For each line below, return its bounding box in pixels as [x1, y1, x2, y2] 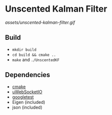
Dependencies [5, 71, 50, 79]
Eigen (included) [12, 99, 45, 105]
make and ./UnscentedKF [12, 57, 60, 63]
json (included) [12, 104, 43, 110]
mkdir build [12, 47, 37, 52]
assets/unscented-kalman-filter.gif [5, 19, 75, 25]
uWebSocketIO [12, 89, 42, 95]
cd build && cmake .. [12, 52, 56, 57]
